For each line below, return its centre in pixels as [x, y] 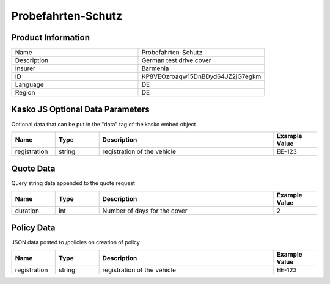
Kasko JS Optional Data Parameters [80, 110]
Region [25, 93]
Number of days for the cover [145, 211]
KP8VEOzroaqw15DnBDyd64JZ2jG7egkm [201, 76]
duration [27, 211]
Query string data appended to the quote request [73, 183]
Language [29, 84]
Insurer [25, 68]
